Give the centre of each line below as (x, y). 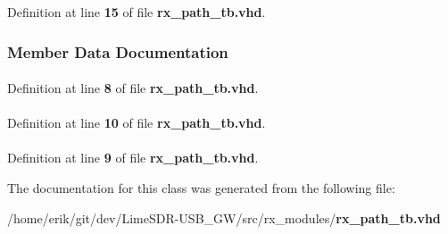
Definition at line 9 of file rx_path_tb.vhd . (133, 158)
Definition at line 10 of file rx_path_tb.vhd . (137, 123)
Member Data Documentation (118, 51)
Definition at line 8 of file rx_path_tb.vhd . (133, 88)
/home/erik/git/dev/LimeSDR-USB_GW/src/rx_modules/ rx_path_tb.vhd (224, 217)
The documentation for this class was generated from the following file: (201, 188)
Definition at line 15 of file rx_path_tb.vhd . (137, 12)
